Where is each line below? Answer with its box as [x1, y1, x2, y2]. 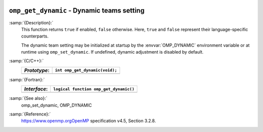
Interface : [24, 86, 48, 93]
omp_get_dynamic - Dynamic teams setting [9, 6, 145, 15]
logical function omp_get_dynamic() [53, 86, 135, 92]
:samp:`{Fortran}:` [9, 76, 45, 82]
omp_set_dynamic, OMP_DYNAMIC [21, 102, 92, 108]
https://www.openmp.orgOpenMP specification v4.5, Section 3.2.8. [21, 118, 156, 124]
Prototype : [24, 67, 50, 74]
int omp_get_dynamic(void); [55, 68, 117, 73]
